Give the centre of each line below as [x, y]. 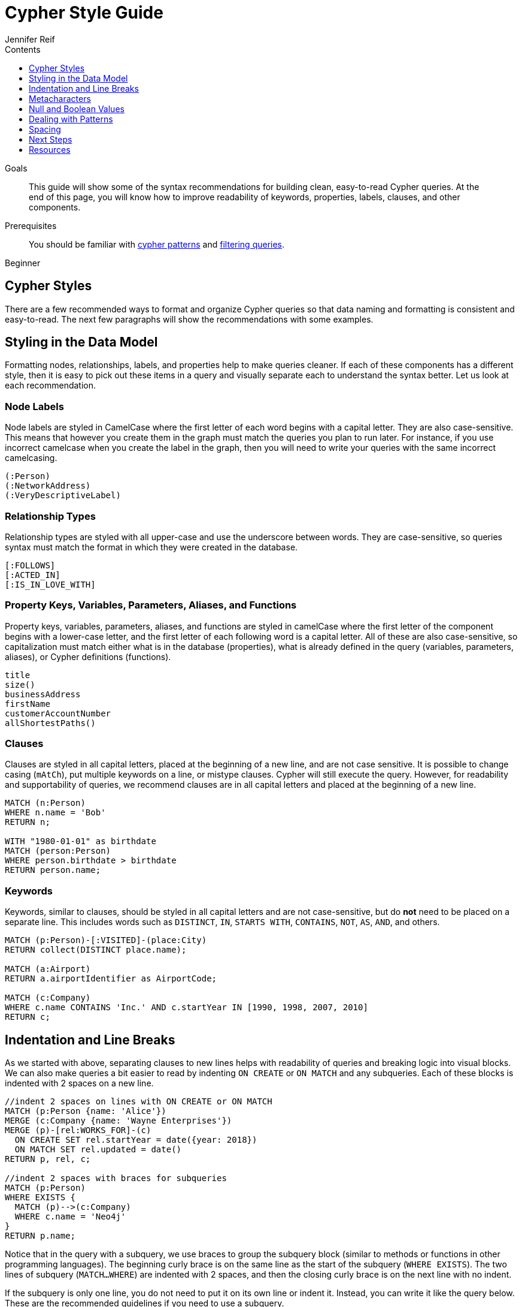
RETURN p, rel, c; [48, 1159]
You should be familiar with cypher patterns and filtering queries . [157, 244]
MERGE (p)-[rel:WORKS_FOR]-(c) [78, 1130]
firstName [28, 704]
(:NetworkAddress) [48, 486]
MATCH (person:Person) [58, 851]
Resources [50, 149]
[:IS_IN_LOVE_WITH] [50, 584]
